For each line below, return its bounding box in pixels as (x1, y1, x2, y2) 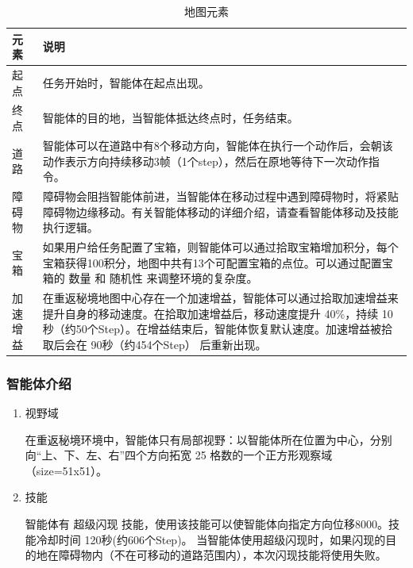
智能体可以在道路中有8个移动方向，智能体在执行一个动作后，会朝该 (42, 136, 393, 153)
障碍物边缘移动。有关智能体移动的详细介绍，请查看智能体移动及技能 (42, 203, 399, 220)
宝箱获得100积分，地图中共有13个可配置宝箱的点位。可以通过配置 (42, 254, 382, 271)
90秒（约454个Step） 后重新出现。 (91, 336, 267, 352)
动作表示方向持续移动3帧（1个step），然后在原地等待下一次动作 (42, 152, 369, 169)
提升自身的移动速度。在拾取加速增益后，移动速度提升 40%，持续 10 (42, 305, 393, 321)
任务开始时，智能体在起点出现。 (42, 74, 210, 90)
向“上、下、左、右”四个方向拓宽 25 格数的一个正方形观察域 (25, 447, 333, 463)
